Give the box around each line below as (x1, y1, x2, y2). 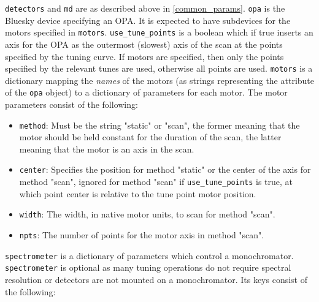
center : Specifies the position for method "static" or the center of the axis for (19, 163, 311, 176)
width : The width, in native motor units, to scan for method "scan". (19, 208, 275, 221)
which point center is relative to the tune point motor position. (19, 187, 256, 200)
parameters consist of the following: (5, 98, 138, 110)
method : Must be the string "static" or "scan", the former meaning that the (19, 118, 300, 131)
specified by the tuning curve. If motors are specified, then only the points (5, 50, 284, 62)
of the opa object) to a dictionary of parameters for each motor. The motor (5, 86, 288, 99)
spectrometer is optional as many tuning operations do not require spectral (5, 261, 291, 274)
